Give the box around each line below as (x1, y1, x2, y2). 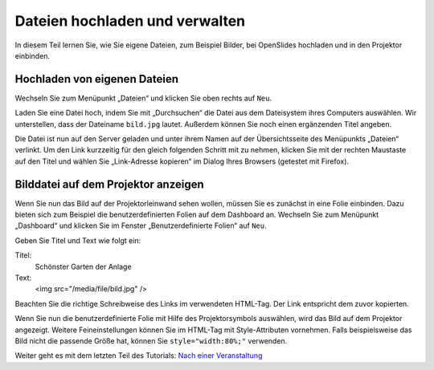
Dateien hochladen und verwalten (14, 12, 246, 30)
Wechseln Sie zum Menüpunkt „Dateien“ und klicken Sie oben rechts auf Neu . (14, 93, 272, 103)
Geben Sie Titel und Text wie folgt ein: (14, 235, 141, 245)
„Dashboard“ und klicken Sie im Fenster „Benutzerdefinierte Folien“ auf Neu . (14, 221, 267, 230)
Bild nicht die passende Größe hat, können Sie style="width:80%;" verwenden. (14, 336, 288, 345)
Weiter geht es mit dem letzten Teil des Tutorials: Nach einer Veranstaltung (14, 351, 263, 360)
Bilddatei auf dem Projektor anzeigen (14, 177, 204, 191)
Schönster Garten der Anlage (35, 262, 132, 271)
